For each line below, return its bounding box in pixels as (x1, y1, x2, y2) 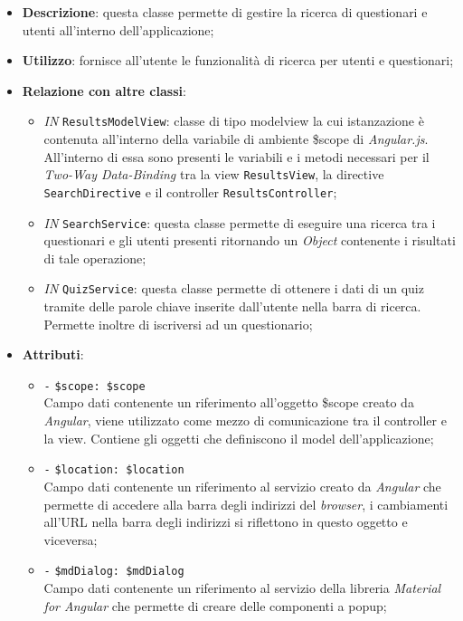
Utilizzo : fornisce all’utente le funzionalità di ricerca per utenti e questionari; (22, 51, 454, 70)
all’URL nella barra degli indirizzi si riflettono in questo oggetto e (43, 512, 408, 531)
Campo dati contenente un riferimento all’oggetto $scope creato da (43, 393, 414, 412)
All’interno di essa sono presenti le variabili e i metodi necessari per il (43, 147, 430, 166)
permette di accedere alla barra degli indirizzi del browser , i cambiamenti (43, 494, 449, 513)
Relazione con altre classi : (22, 81, 186, 100)
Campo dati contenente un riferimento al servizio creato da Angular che (43, 476, 441, 495)
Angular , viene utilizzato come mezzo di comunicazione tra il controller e (43, 411, 447, 430)
